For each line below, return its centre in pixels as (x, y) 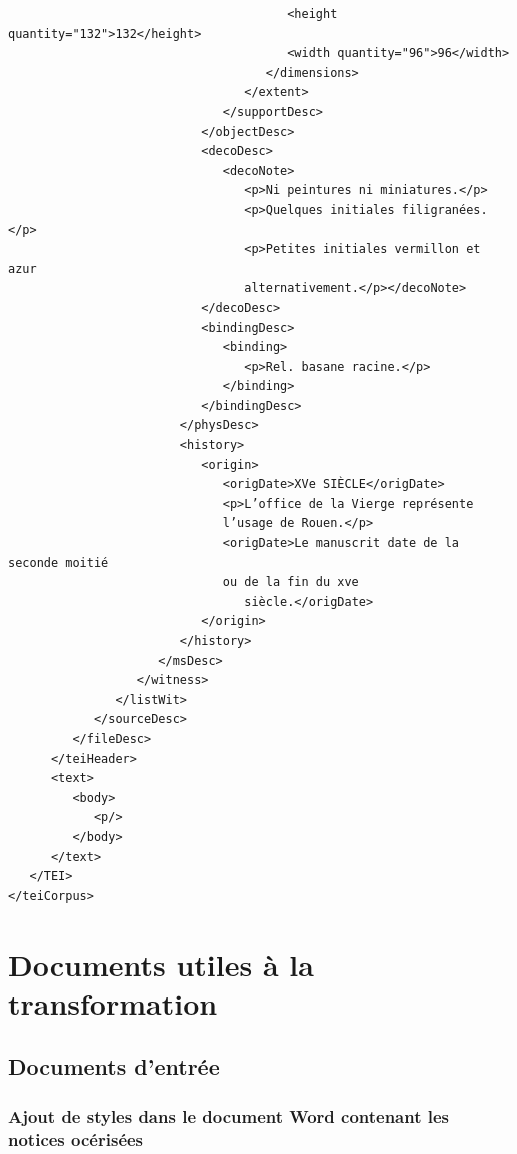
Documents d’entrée (114, 1066)
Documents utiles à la (161, 963)
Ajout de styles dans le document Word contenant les (229, 1115)
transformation (113, 1002)
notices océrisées (76, 1138)
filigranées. (444, 209)
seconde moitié (58, 562)
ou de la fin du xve (290, 582)
